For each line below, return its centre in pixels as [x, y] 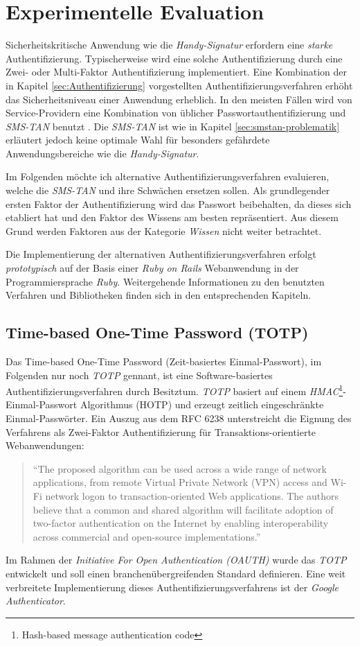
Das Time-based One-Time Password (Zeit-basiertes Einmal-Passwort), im [164, 361]
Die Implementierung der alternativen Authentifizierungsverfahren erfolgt [161, 254]
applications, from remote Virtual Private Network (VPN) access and [180, 482]
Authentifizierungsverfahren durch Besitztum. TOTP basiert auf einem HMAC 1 [174, 390]
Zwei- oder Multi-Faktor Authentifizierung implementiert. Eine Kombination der [176, 72]
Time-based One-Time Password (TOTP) [157, 332]
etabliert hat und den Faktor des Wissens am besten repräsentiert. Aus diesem [172, 217]
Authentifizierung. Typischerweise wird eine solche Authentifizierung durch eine [174, 58]
